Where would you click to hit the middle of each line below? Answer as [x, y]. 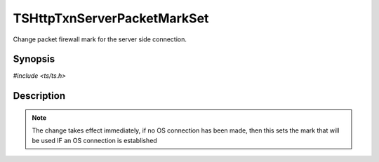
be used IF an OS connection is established [94, 140]
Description [39, 96]
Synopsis [34, 59]
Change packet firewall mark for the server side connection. [100, 39]
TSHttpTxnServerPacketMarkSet [111, 18]
